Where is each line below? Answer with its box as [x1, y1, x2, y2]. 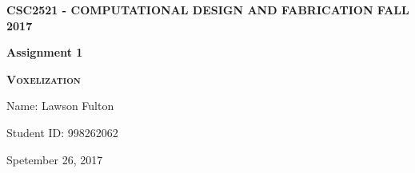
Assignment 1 [6, 44, 83, 61]
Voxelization [6, 70, 81, 87]
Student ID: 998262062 [6, 124, 118, 140]
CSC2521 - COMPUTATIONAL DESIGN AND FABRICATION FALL [6, 2, 409, 18]
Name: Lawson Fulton [6, 97, 114, 114]
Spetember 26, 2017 [6, 151, 103, 167]
